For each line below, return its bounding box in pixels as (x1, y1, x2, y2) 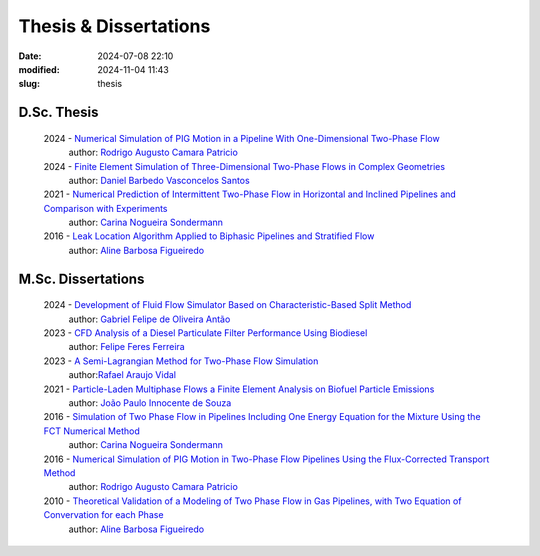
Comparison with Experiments (43, 202, 169, 214)
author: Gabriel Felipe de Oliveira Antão (68, 313, 231, 325)
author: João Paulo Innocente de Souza (68, 397, 232, 409)
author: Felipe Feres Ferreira (68, 341, 185, 353)
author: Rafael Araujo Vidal (68, 369, 177, 381)
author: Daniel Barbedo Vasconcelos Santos (68, 174, 250, 186)
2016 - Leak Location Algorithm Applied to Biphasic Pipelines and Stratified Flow (43, 230, 375, 242)
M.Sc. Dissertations (18, 270, 145, 287)
